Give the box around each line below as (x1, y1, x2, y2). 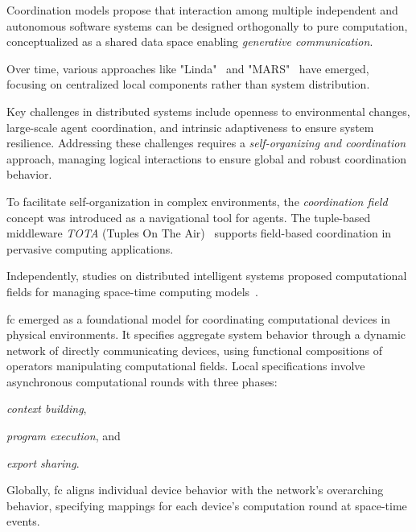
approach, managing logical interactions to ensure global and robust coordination (6, 150, 407, 167)
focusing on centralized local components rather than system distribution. (6, 76, 370, 93)
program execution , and (6, 427, 121, 444)
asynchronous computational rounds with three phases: (6, 373, 278, 390)
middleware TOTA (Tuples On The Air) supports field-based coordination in (6, 225, 392, 241)
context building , (6, 400, 87, 417)
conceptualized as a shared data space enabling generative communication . (6, 33, 373, 50)
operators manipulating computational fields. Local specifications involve (6, 357, 365, 374)
